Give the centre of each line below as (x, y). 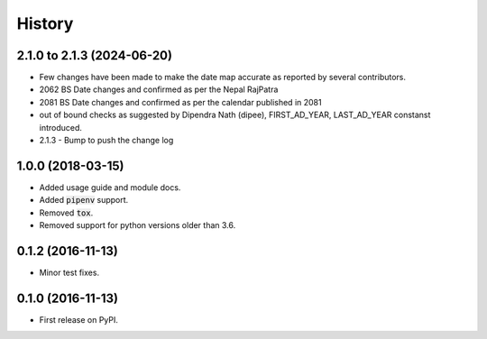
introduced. (61, 127)
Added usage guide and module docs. (110, 187)
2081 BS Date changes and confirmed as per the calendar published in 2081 (180, 102)
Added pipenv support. (84, 200)
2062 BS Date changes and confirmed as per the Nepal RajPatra (159, 89)
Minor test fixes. (69, 272)
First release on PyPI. (79, 319)
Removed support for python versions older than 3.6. (138, 225)
